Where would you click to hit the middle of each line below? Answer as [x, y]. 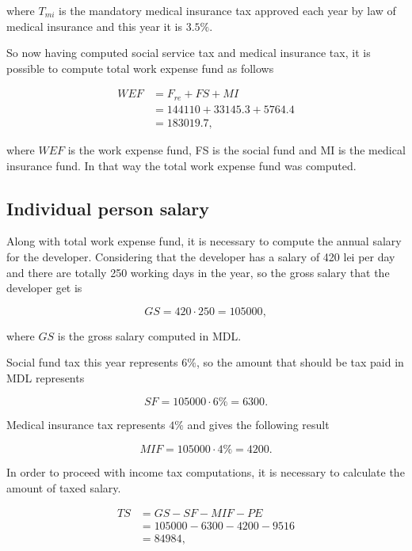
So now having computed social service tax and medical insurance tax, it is [189, 53]
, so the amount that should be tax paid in [300, 362]
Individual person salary [108, 208]
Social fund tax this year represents [92, 362]
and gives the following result [258, 425]
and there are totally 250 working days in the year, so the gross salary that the [198, 272]
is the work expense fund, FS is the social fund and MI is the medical [237, 149]
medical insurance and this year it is [94, 26]
